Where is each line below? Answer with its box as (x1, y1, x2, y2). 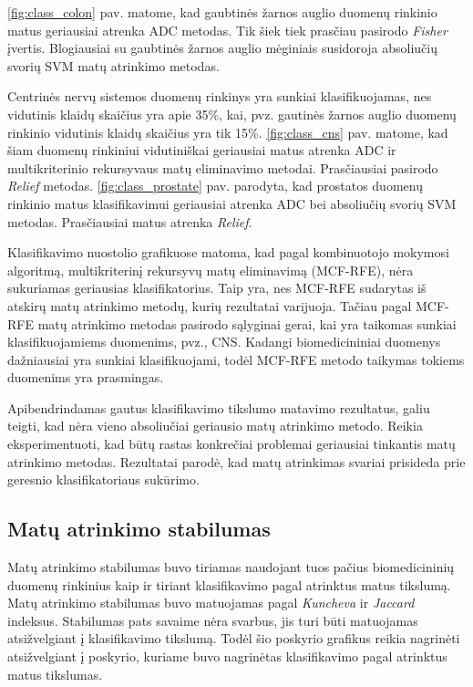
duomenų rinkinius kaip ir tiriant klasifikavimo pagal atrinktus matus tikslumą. (7, 575, 451, 594)
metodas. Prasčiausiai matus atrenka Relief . (7, 212, 252, 231)
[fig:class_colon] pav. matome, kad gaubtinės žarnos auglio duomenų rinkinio (7, 3, 437, 21)
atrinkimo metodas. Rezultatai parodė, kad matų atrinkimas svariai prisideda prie (7, 452, 466, 471)
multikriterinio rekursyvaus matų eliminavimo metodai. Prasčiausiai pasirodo (7, 158, 438, 177)
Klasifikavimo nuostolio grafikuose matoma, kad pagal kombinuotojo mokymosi (7, 243, 449, 262)
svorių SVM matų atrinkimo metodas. (7, 56, 220, 75)
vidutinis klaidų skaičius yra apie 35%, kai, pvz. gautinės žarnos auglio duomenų (7, 104, 457, 123)
